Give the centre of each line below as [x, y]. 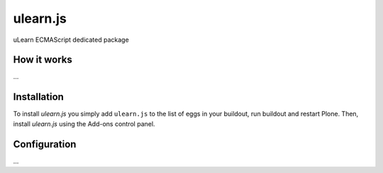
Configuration [45, 144]
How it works [43, 60]
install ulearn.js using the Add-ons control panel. [84, 123]
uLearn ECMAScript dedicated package [71, 40]
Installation [38, 97]
